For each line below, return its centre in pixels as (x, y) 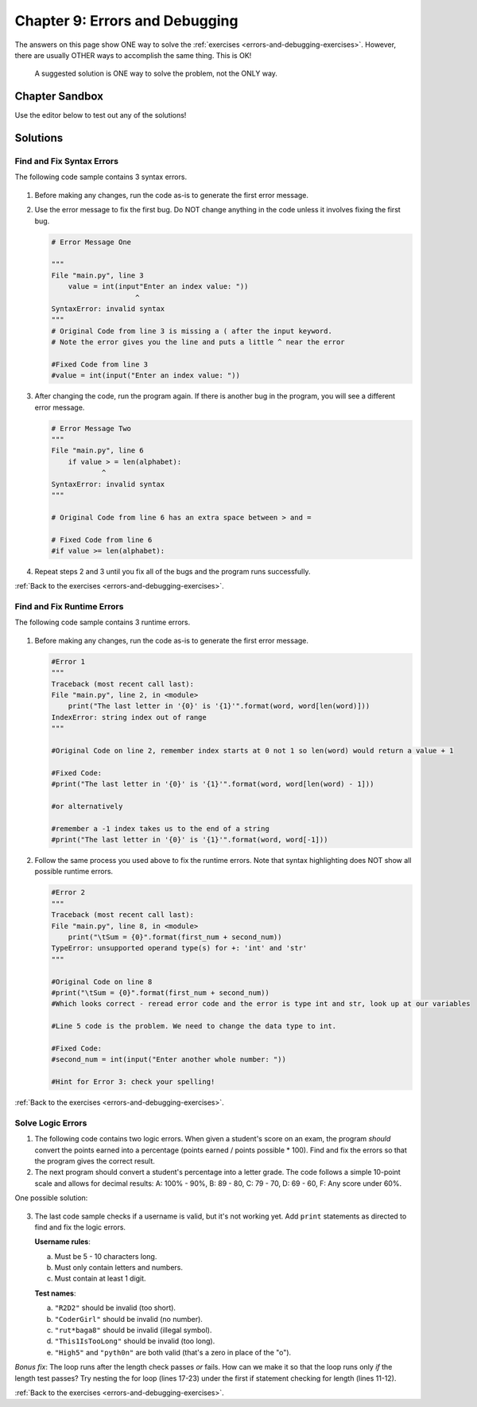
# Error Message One (91, 242)
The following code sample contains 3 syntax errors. (101, 177)
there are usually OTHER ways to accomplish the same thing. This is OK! (133, 55)
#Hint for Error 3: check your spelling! (133, 1082)
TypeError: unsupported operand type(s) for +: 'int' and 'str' (179, 948)
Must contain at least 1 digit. (100, 1279)
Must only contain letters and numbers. (118, 1268)
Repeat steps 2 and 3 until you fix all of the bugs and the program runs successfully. (173, 571)
